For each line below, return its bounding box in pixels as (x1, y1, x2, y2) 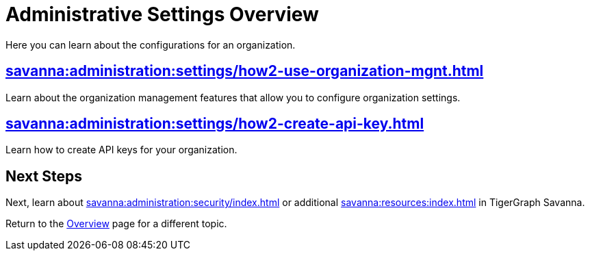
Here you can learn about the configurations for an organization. (5, 38, 296, 51)
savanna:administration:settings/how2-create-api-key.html (5, 115, 424, 133)
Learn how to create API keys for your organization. (5, 144, 238, 156)
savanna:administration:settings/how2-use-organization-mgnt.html (5, 62, 484, 80)
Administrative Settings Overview (5, 3, 319, 26)
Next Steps (5, 167, 82, 185)
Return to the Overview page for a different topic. (5, 218, 227, 230)
